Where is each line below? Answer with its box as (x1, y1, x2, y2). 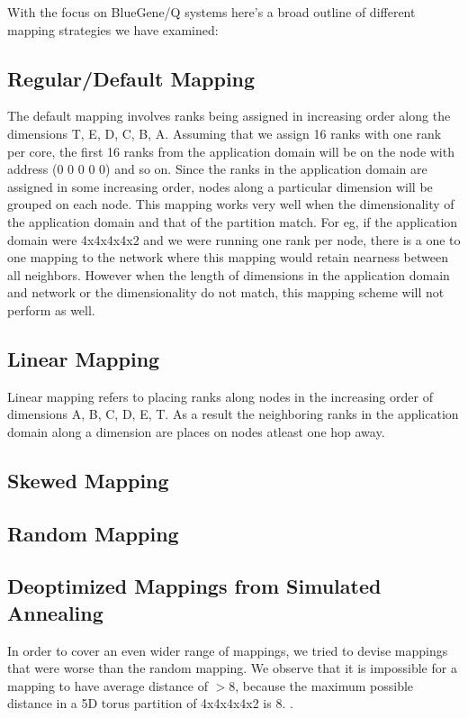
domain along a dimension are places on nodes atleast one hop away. (7, 422, 385, 441)
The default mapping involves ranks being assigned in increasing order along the (7, 106, 451, 125)
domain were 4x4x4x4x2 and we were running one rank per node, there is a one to (7, 230, 461, 249)
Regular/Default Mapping (7, 64, 256, 92)
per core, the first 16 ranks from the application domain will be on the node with (7, 141, 454, 160)
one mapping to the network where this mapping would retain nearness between (7, 248, 448, 267)
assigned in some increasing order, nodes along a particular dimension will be (7, 177, 433, 195)
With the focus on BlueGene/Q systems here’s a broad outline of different (7, 3, 416, 21)
